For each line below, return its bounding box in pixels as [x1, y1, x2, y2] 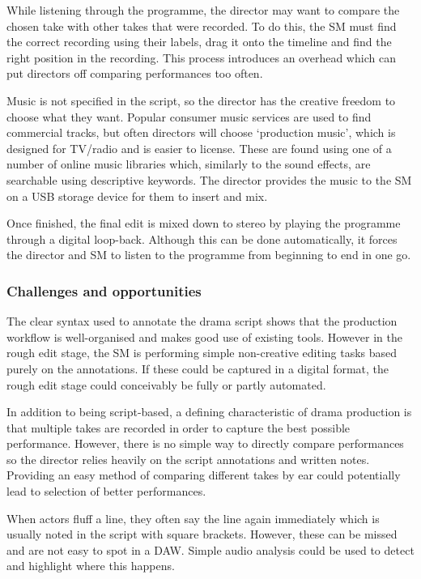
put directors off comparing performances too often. [6, 65, 263, 82]
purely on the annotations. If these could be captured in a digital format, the [6, 360, 389, 377]
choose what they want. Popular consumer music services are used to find [6, 108, 372, 125]
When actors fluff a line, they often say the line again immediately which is [6, 509, 380, 526]
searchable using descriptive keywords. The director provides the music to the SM [6, 171, 412, 188]
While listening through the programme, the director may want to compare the [6, 2, 400, 18]
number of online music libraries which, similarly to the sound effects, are [6, 155, 371, 172]
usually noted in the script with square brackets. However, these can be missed [6, 526, 398, 543]
